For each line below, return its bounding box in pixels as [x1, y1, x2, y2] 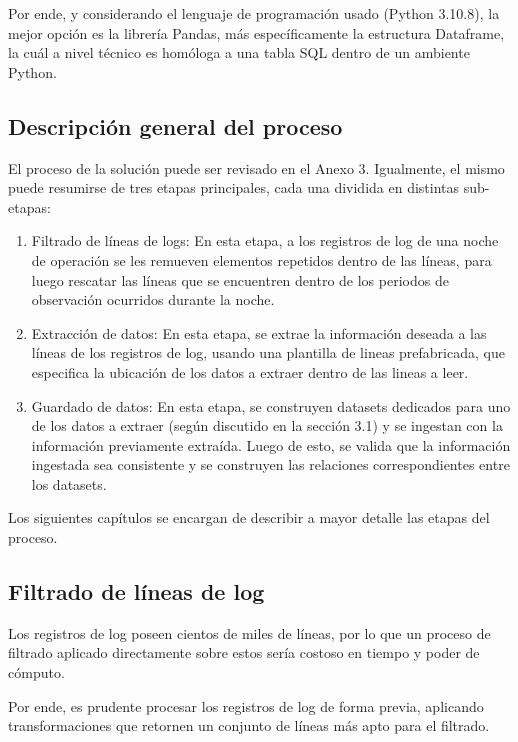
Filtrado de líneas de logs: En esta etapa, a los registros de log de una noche [31, 230, 499, 251]
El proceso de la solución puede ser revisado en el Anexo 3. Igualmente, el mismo [8, 157, 505, 178]
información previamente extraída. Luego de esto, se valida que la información [31, 434, 511, 455]
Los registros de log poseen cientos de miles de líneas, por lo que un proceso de [8, 622, 491, 643]
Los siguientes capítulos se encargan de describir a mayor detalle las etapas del [8, 507, 490, 528]
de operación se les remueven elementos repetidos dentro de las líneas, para [31, 249, 492, 270]
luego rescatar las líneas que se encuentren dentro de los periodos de [31, 269, 449, 290]
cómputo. [8, 662, 65, 683]
